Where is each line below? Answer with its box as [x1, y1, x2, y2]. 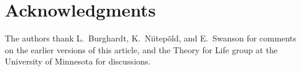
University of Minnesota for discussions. [5, 55, 151, 67]
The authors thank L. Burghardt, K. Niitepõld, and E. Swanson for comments [5, 32, 296, 44]
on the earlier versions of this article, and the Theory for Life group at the [5, 43, 278, 56]
